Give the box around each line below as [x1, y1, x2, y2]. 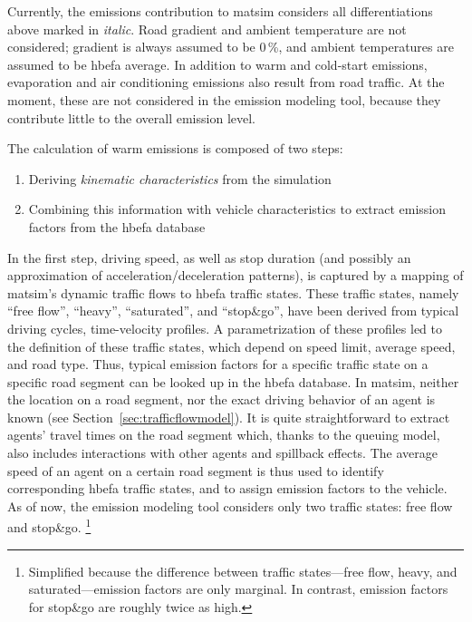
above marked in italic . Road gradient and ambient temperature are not [7, 19, 407, 38]
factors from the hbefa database [28, 217, 206, 236]
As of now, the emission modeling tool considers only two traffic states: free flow [7, 496, 453, 515]
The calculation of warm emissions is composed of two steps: [7, 139, 343, 158]
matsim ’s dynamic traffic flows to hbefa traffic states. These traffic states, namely [7, 283, 459, 302]
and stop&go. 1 [7, 515, 92, 537]
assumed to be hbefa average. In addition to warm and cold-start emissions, [7, 54, 428, 73]
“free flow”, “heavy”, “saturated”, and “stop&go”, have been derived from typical [7, 301, 459, 320]
